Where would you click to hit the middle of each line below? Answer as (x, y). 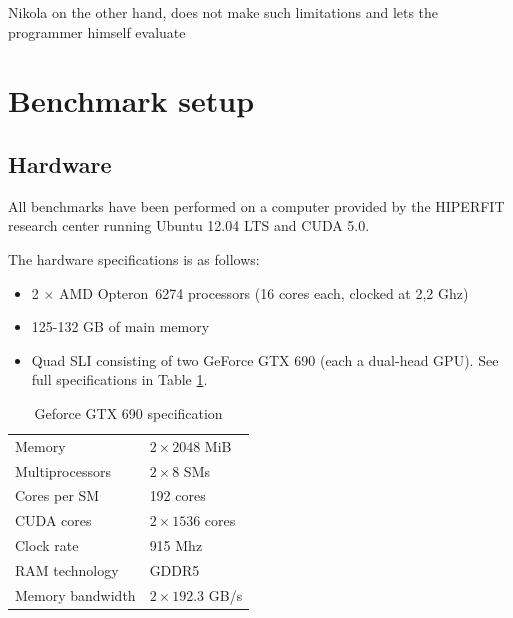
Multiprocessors (63, 470)
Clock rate (47, 545)
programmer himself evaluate (97, 31)
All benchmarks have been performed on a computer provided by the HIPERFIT (256, 205)
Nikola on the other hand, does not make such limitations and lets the (223, 12)
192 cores (177, 495)
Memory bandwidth (75, 594)
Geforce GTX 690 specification (128, 412)
